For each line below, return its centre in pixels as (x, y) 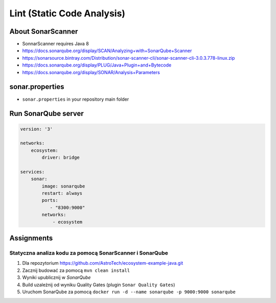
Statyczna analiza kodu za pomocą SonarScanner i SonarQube (89, 253)
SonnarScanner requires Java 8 (55, 44)
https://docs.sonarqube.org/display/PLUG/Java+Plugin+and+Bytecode (97, 65)
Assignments (31, 238)
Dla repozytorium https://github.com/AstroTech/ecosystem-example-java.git (103, 263)
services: (32, 172)
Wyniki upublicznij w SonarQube (56, 277)
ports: (50, 200)
